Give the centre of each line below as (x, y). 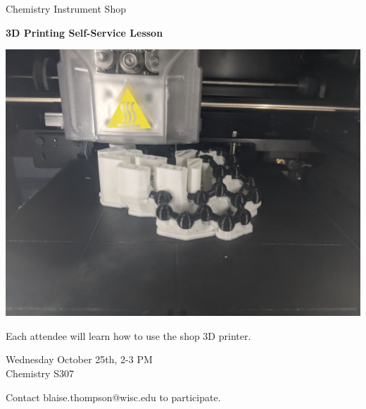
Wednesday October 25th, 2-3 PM (79, 359)
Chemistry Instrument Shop (66, 8)
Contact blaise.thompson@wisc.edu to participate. (113, 397)
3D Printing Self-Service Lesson (84, 32)
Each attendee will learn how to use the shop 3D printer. (128, 335)
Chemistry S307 (40, 373)
